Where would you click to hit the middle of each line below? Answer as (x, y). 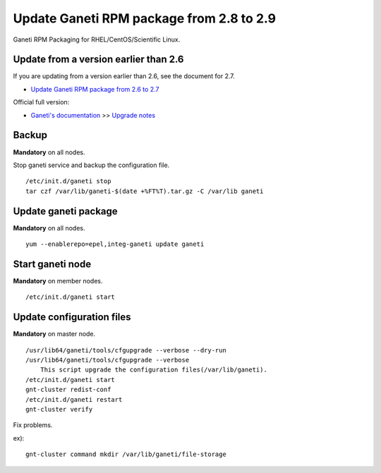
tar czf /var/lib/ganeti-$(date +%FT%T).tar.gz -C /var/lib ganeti (145, 191)
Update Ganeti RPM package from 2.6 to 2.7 (95, 89)
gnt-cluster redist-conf (68, 390)
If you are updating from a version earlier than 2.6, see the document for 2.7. (124, 76)
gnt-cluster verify (59, 409)
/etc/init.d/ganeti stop (68, 181)
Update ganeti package (65, 211)
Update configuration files (72, 317)
